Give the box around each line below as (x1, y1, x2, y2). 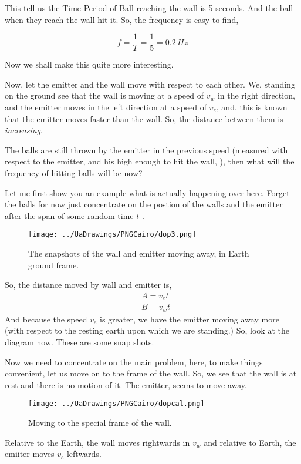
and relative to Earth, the (204, 436, 296, 448)
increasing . (5, 124, 43, 136)
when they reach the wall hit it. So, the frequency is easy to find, (5, 13, 239, 25)
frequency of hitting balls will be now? (5, 167, 143, 179)
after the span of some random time (5, 209, 134, 221)
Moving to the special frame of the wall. (28, 416, 172, 428)
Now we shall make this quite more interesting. (5, 58, 174, 70)
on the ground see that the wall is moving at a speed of (5, 89, 204, 102)
